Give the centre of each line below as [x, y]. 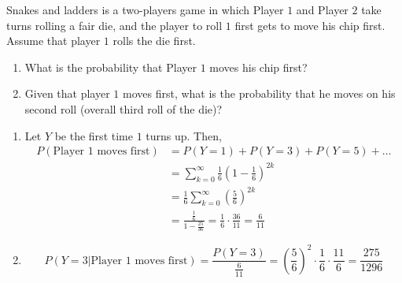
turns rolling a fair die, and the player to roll [114, 25]
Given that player [67, 93]
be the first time [94, 135]
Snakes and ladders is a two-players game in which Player [145, 9]
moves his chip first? [258, 67]
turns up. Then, [184, 135]
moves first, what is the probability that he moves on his [259, 93]
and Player [322, 9]
